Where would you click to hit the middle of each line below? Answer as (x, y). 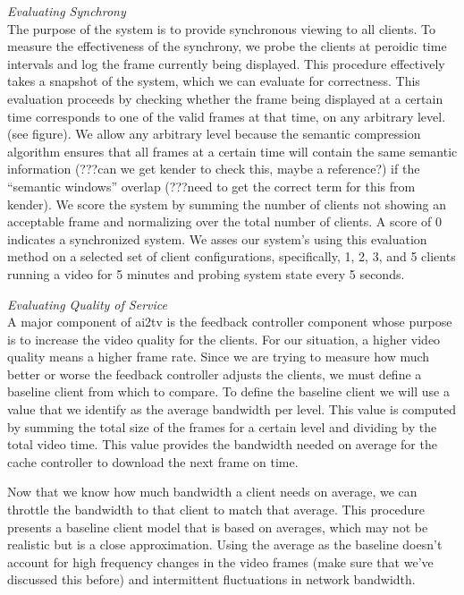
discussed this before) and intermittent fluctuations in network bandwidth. (211, 579)
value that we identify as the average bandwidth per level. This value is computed (232, 409)
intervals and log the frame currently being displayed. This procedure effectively (226, 63)
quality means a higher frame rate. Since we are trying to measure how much (219, 357)
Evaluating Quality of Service (87, 304)
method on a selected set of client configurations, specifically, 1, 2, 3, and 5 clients (232, 256)
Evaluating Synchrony (67, 11)
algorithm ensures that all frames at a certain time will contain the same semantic (232, 151)
